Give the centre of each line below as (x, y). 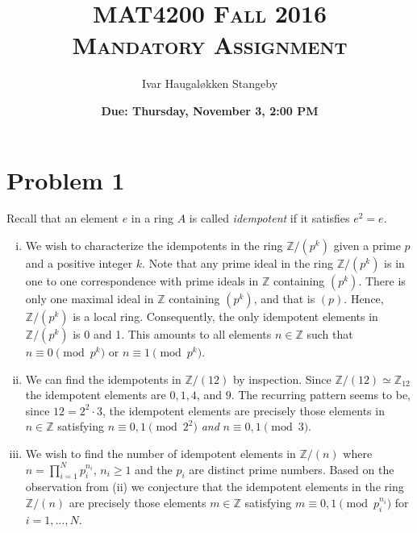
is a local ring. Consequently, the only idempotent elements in (225, 316)
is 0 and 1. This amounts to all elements (172, 334)
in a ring (152, 218)
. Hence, (364, 299)
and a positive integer (79, 263)
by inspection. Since (282, 379)
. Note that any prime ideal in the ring (238, 263)
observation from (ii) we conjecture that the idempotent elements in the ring (215, 487)
